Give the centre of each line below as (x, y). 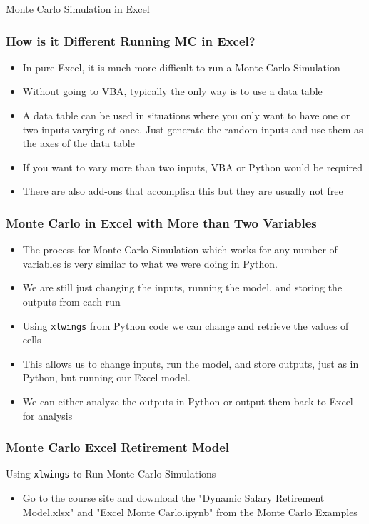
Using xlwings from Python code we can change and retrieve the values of (186, 325)
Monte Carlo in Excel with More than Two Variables (161, 222)
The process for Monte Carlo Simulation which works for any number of (180, 250)
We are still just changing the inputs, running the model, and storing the (182, 287)
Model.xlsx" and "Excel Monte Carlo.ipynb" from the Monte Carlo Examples (190, 512)
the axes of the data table (79, 143)
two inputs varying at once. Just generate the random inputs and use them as (193, 129)
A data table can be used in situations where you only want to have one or (186, 115)
